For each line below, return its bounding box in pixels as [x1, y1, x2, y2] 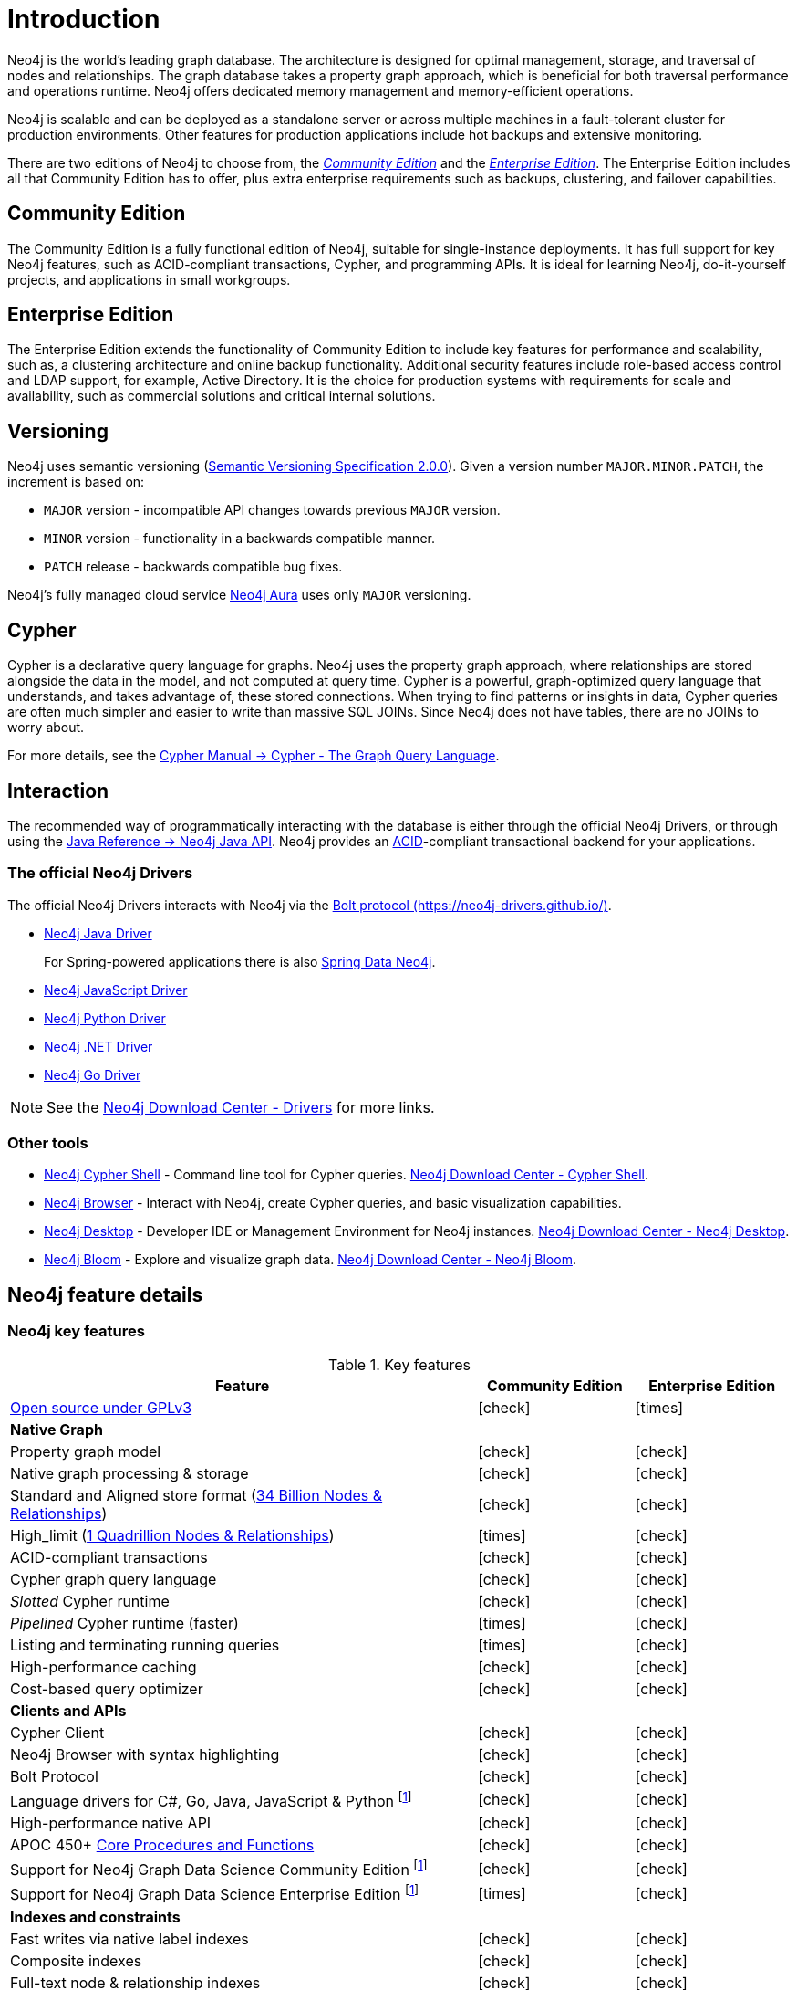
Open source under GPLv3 [10, 1398, 192, 1417]
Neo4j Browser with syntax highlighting [10, 1744, 280, 1764]
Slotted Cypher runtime [10, 1591, 170, 1610]
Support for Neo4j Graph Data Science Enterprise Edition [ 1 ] [10, 1882, 419, 1904]
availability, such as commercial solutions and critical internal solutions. [7, 388, 436, 404]
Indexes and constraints [10, 1907, 181, 1926]
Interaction [7, 779, 109, 802]
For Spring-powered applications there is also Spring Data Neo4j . [44, 953, 436, 969]
